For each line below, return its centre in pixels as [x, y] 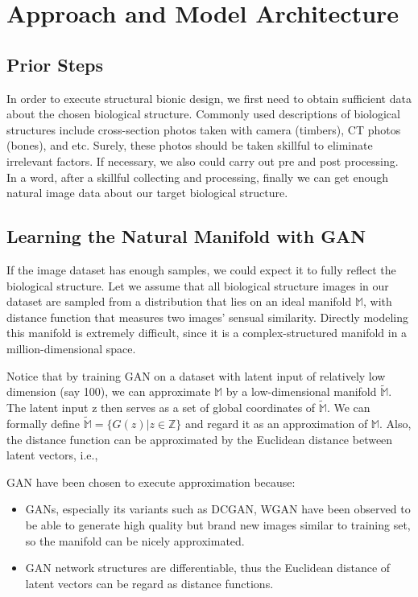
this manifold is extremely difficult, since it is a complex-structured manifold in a [207, 333]
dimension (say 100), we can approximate [109, 391]
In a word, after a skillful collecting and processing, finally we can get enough [198, 177]
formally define [43, 423]
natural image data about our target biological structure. [147, 193]
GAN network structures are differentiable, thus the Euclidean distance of [208, 568]
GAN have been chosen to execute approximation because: [151, 482]
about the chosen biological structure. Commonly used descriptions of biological [203, 114]
